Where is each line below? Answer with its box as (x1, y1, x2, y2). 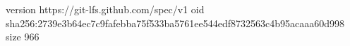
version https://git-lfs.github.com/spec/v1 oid (6, 2, 205, 16)
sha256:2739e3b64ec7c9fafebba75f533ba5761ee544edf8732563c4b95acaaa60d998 (6, 15, 344, 30)
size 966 (6, 29, 40, 44)
